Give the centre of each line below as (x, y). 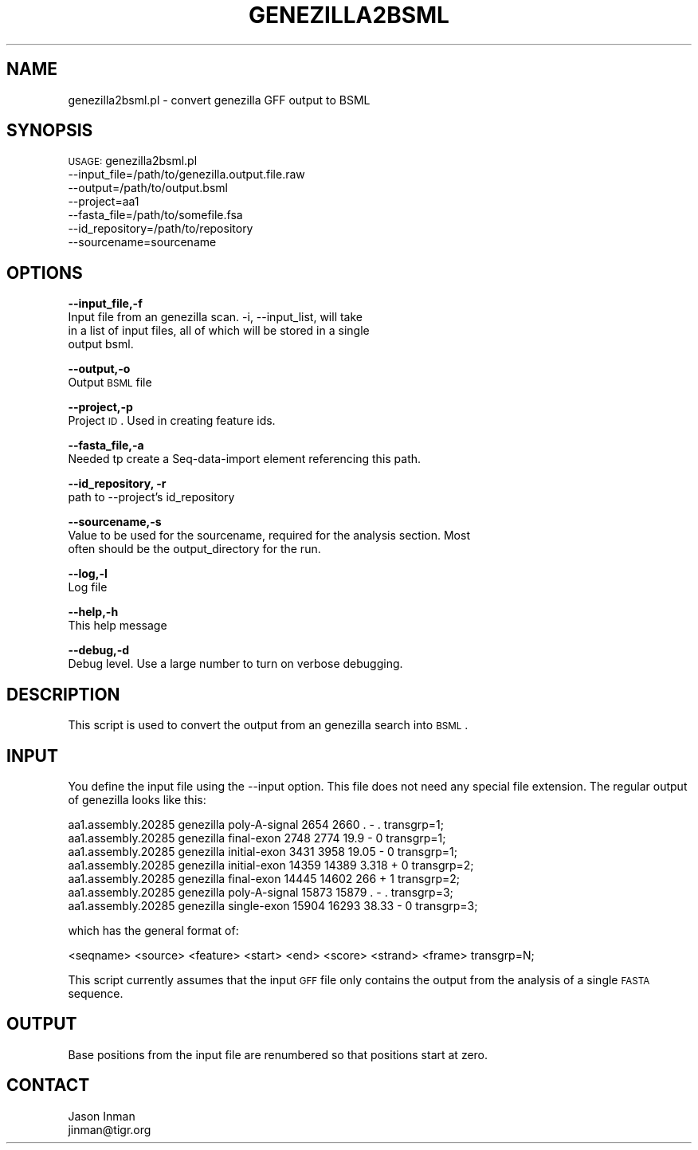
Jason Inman (102, 1116)
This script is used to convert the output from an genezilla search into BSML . (268, 725)
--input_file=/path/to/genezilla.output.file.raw (186, 175)
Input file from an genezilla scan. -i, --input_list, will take (216, 317)
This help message (118, 626)
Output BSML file (110, 383)
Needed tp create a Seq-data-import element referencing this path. (245, 459)
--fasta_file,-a (106, 445)
